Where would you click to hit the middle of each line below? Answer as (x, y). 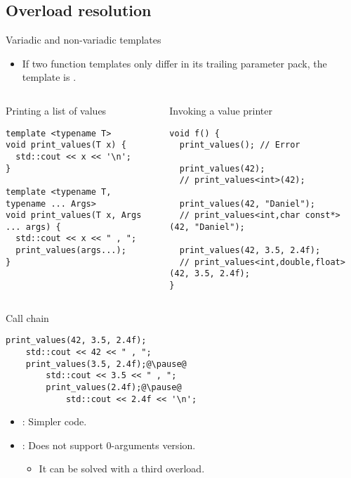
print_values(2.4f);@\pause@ (114, 387)
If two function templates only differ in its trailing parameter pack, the (174, 63)
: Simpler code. (54, 421)
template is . (49, 77)
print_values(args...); (71, 251)
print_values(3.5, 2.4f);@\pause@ (106, 364)
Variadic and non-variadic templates (84, 40)
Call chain (27, 317)
